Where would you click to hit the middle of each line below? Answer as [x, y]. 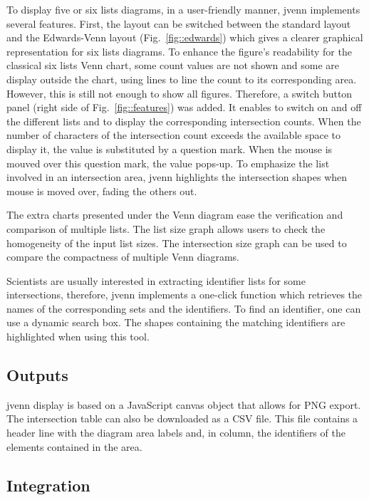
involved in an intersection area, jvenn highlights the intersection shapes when [177, 177]
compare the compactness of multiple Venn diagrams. [123, 257]
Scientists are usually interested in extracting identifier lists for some [156, 280]
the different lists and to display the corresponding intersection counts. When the [184, 121]
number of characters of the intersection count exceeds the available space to [174, 135]
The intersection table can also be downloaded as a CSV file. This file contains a [182, 418]
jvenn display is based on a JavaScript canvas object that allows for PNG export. [184, 404]
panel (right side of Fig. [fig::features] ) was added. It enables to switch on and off [184, 107]
